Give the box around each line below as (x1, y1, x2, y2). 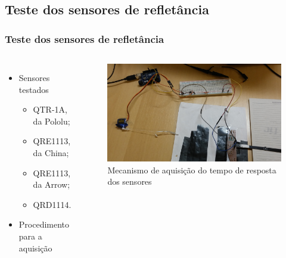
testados (18, 83, 49, 95)
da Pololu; (33, 114, 70, 127)
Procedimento (18, 218, 70, 231)
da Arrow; (33, 178, 70, 191)
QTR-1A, (33, 103, 67, 116)
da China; (33, 146, 69, 158)
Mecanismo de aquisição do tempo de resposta (107, 163, 276, 176)
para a (18, 229, 42, 242)
